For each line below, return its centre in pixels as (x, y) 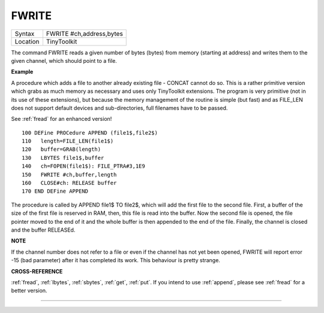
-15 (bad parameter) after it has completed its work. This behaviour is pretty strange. (115, 260)
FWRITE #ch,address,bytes (84, 34)
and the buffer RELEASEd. (43, 230)
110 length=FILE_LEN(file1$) (68, 141)
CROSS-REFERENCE (37, 271)
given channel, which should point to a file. (64, 60)
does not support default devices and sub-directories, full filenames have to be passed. (119, 108)
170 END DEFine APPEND (55, 191)
